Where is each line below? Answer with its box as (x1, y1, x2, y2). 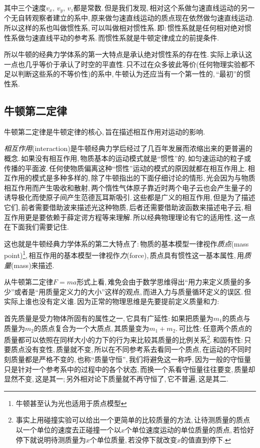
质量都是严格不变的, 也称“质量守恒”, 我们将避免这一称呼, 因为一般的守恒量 (10, 354, 251, 364)
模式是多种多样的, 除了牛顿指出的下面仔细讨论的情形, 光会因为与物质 (31, 172, 255, 183)
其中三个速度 (4, 2, 46, 12)
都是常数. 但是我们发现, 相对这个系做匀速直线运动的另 (73, 2, 248, 12)
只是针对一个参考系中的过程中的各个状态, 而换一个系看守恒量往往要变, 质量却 (4, 363, 255, 374)
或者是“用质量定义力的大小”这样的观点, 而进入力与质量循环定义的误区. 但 (14, 286, 251, 296)
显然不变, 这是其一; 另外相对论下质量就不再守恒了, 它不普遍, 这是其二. (4, 373, 228, 384)
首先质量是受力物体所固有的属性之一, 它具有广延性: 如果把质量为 (4, 312, 213, 323)
